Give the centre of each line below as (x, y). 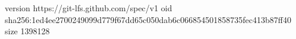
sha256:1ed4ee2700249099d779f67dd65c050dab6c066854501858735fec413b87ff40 (148, 19)
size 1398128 (27, 31)
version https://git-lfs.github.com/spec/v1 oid (89, 8)
